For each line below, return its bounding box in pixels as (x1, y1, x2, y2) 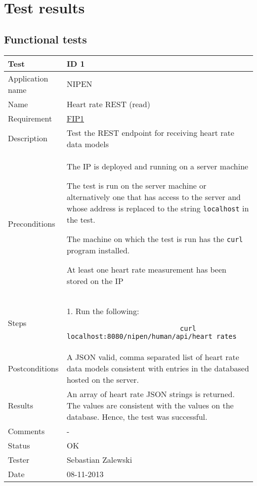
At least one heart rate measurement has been (66, 263, 226, 275)
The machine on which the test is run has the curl (66, 233, 243, 244)
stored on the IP (66, 275, 124, 286)
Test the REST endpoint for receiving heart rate (66, 126, 234, 138)
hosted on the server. (66, 373, 139, 385)
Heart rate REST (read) (66, 98, 150, 110)
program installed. (66, 244, 130, 256)
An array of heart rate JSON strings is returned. (66, 388, 235, 400)
